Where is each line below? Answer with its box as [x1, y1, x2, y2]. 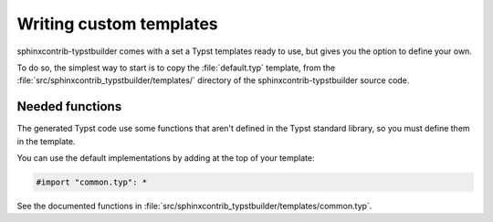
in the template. [16, 135, 76, 146]
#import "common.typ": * [36, 177, 148, 187]
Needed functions [16, 99, 122, 114]
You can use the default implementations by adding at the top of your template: [16, 153, 315, 164]
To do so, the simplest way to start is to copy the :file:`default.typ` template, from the [16, 62, 336, 73]
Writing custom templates [16, 14, 218, 34]
